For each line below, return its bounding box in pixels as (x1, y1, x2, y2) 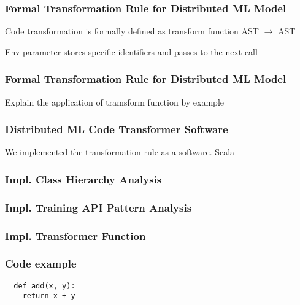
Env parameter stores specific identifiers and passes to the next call (5, 45, 258, 58)
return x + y (22, 291, 75, 301)
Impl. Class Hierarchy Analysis (5, 171, 162, 187)
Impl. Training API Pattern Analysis (5, 199, 192, 215)
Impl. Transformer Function (5, 228, 146, 243)
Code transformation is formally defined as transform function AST (5, 25, 259, 37)
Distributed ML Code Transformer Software (5, 122, 228, 137)
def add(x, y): (13, 281, 75, 290)
